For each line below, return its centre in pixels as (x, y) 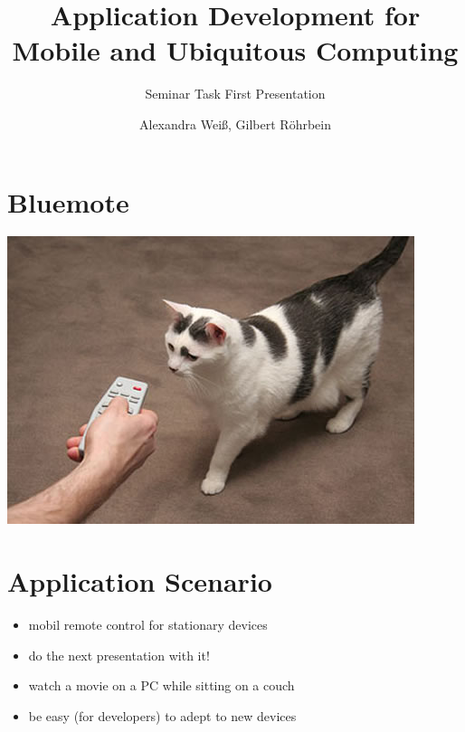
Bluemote (68, 201)
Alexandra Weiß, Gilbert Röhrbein (235, 124)
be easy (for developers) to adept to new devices (162, 715)
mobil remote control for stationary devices (148, 625)
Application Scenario (140, 581)
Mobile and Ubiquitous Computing (235, 50)
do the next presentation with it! (119, 655)
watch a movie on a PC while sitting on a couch (161, 685)
